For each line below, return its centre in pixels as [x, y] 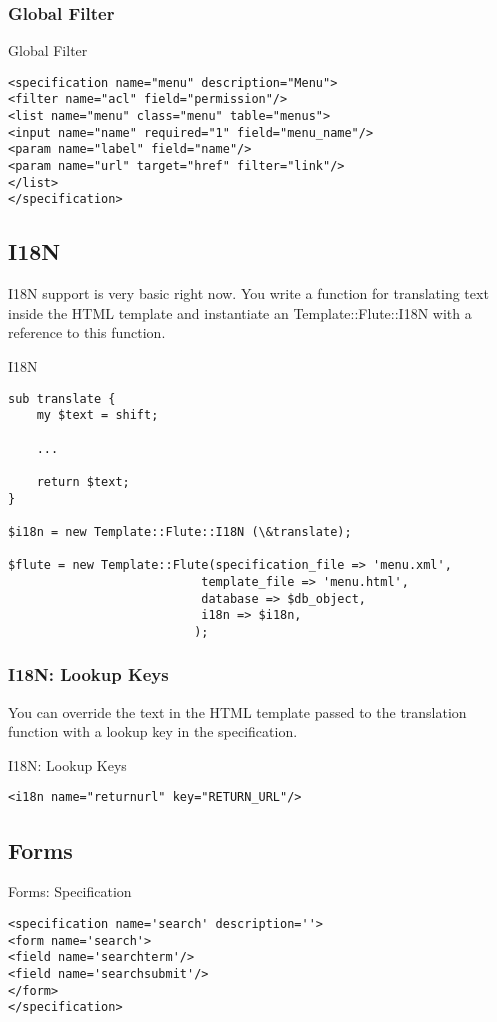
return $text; [83, 481]
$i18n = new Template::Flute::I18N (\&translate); [180, 531]
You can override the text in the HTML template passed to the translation [237, 711]
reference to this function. [87, 332]
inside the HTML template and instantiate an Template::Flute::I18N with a [240, 312]
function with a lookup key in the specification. [153, 731]
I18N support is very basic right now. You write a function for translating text [248, 293]
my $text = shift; [97, 415]
